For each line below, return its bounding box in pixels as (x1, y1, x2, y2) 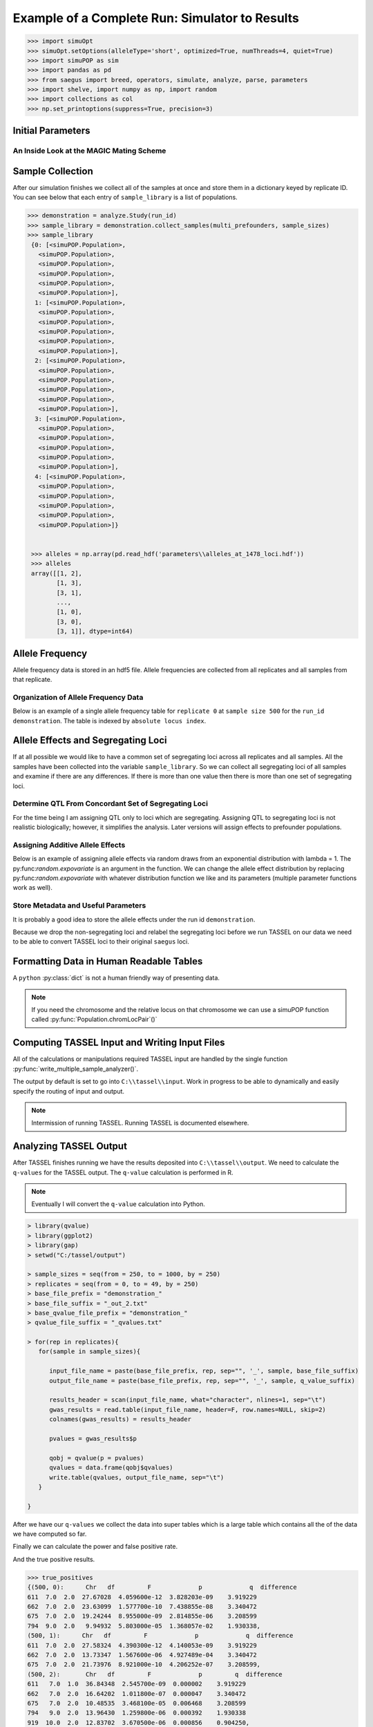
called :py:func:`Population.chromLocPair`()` (31, 1015, 157, 1024)
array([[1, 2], (31, 569, 83, 577)
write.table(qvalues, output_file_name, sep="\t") (49, 1473, 224, 1481)
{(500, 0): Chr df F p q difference (27, 1583, 297, 1592)
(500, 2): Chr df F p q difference (27, 1670, 283, 1678)
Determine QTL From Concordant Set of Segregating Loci (12, 799, 209, 808)
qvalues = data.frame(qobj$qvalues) (49, 1464, 173, 1471)
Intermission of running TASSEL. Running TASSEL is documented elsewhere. (31, 1119, 249, 1127)
